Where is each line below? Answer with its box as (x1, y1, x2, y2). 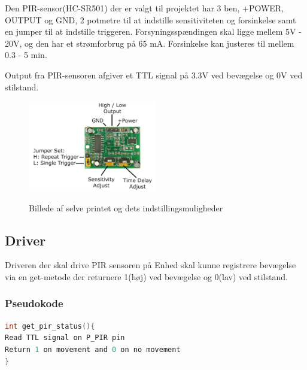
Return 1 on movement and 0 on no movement (5, 345, 181, 354)
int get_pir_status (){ (5, 322, 95, 330)
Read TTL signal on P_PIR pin (5, 333, 125, 342)
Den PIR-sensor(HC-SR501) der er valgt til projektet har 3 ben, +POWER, (5, 2, 284, 14)
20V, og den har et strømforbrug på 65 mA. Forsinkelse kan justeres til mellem (5, 37, 294, 49)
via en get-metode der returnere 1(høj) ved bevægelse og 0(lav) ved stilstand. (5, 270, 288, 283)
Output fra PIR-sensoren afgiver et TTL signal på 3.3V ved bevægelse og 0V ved (5, 68, 303, 81)
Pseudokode (5, 296, 63, 311)
